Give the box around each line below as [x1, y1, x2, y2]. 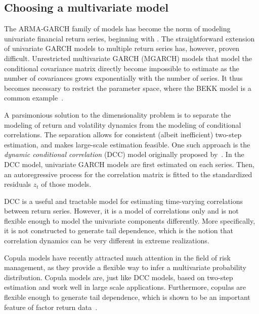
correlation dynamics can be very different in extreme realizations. [4, 235, 209, 246]
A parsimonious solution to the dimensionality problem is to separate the [4, 109, 231, 120]
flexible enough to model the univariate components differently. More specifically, [4, 215, 255, 226]
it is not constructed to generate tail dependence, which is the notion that [4, 225, 233, 236]
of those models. [41, 179, 92, 189]
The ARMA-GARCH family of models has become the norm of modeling [4, 23, 231, 34]
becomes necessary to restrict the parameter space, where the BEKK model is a [4, 82, 251, 93]
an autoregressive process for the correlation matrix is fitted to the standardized [4, 169, 252, 179]
